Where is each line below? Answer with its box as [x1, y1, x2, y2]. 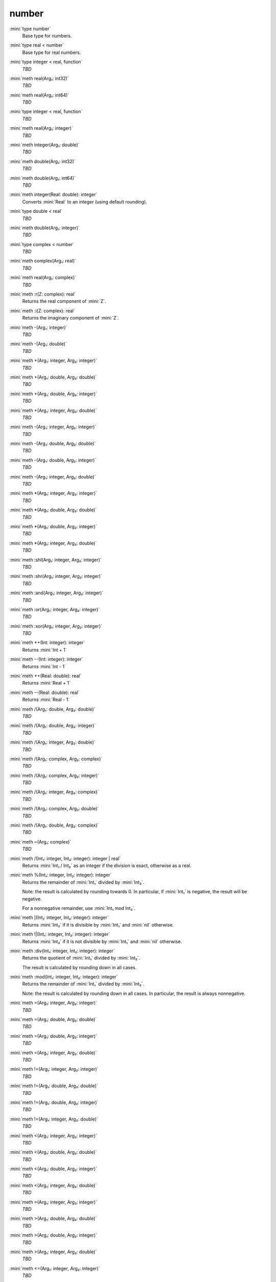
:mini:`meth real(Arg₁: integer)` [9, 125, 74, 131]
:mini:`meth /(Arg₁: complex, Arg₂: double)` [9, 806, 99, 812]
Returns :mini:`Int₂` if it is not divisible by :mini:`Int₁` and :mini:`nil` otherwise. [22, 938, 182, 945]
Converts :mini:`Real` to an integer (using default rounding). [22, 198, 148, 205]
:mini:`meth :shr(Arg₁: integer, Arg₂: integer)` [9, 573, 102, 579]
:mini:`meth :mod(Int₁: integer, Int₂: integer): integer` [9, 974, 118, 980]
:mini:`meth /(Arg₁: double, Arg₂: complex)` [9, 822, 99, 828]
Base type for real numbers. [22, 49, 81, 55]
